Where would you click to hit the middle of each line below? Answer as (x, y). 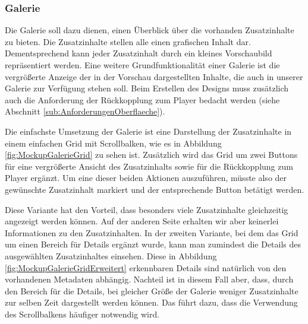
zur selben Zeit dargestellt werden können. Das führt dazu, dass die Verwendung (151, 302)
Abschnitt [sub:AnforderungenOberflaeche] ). (85, 111)
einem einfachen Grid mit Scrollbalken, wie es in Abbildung (113, 143)
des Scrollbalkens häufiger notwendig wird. (82, 314)
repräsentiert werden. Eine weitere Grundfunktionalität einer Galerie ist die (142, 65)
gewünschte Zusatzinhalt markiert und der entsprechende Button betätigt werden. (155, 189)
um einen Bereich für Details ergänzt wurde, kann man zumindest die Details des (153, 244)
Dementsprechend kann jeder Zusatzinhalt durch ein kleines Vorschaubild (139, 53)
